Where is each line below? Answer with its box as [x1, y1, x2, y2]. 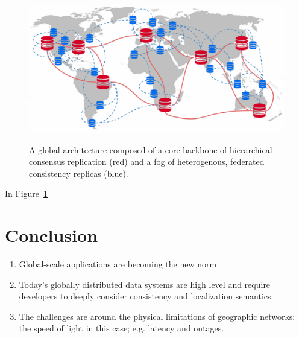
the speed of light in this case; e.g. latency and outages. [19, 322, 224, 334]
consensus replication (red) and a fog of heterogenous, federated [29, 155, 265, 168]
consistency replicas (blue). [29, 167, 128, 179]
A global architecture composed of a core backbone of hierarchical [29, 143, 272, 156]
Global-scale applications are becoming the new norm [19, 258, 217, 270]
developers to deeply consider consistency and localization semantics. [19, 290, 274, 302]
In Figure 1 [5, 187, 48, 200]
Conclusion [5, 223, 98, 247]
